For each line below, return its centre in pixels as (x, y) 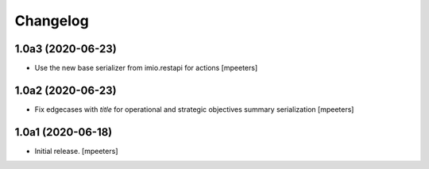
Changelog (52, 21)
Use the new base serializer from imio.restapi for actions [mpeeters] (146, 68)
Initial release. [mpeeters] (76, 151)
